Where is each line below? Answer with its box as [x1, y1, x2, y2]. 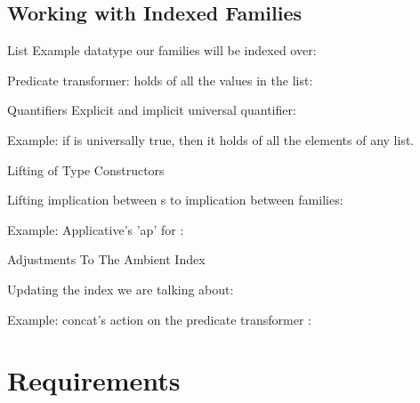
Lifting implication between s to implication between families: [7, 190, 343, 209]
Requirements [7, 362, 181, 399]
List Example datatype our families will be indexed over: [7, 41, 317, 60]
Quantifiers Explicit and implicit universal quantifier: [7, 101, 296, 119]
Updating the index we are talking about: [7, 279, 234, 298]
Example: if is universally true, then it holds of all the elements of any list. [7, 130, 415, 149]
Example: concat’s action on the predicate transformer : [7, 310, 311, 328]
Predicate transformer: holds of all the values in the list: [7, 70, 313, 89]
